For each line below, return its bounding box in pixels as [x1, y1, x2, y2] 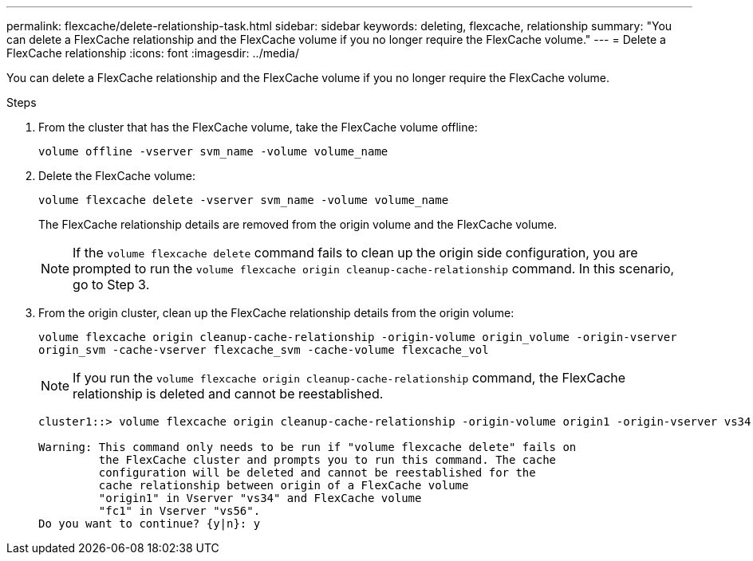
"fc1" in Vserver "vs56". [98, 504, 261, 517]
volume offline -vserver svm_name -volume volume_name [38, 145, 388, 158]
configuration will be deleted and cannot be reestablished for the [98, 466, 536, 479]
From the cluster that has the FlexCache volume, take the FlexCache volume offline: [38, 120, 478, 134]
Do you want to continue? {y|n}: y [38, 517, 261, 530]
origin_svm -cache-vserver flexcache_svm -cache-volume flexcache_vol [38, 343, 489, 356]
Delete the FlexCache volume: [38, 169, 196, 182]
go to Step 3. [73, 277, 150, 292]
